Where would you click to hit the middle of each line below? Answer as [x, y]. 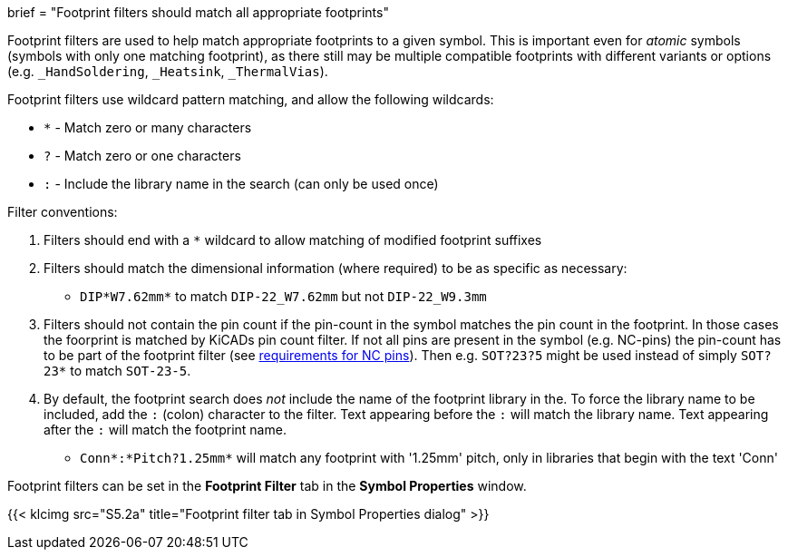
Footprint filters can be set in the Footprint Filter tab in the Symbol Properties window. [267, 486]
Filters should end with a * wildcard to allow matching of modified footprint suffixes [293, 240]
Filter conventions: [63, 212]
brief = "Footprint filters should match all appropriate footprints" [198, 12]
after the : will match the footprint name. [165, 430]
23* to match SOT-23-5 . [117, 371]
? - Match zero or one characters [142, 156]
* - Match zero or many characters [148, 127]
